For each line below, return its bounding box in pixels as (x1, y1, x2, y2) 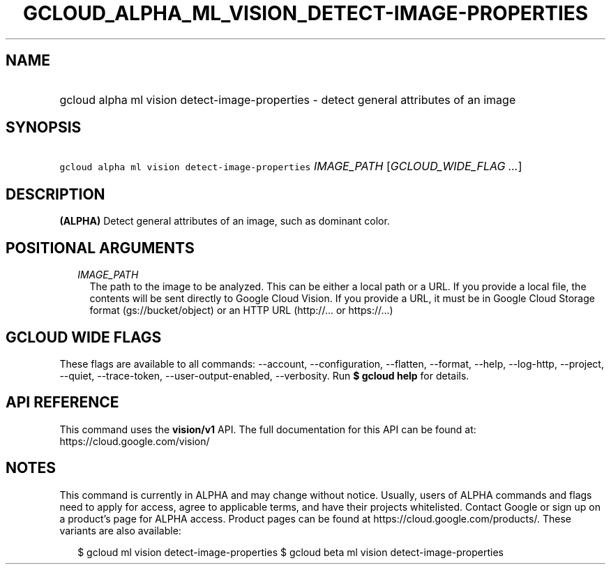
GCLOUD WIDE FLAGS (6, 328, 162, 346)
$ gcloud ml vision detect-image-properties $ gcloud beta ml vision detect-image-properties (77, 546, 504, 558)
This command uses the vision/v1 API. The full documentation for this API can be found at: (59, 423, 476, 435)
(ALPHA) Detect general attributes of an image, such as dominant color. (59, 215, 390, 227)
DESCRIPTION (6, 185, 105, 203)
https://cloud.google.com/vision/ (59, 435, 210, 447)
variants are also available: (59, 524, 181, 537)
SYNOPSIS (6, 119, 82, 137)
